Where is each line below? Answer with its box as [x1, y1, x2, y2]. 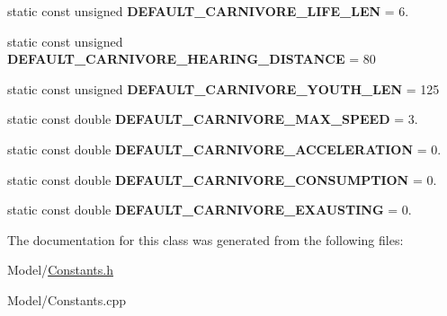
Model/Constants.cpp [7, 290, 127, 309]
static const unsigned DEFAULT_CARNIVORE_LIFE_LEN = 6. [7, 2, 409, 20]
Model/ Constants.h [7, 260, 114, 279]
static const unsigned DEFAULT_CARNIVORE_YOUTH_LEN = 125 [7, 79, 440, 98]
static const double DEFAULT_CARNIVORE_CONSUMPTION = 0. [7, 170, 437, 189]
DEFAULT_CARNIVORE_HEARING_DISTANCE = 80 [7, 49, 376, 68]
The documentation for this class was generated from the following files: [7, 230, 404, 249]
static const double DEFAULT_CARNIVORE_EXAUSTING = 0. [7, 200, 412, 219]
